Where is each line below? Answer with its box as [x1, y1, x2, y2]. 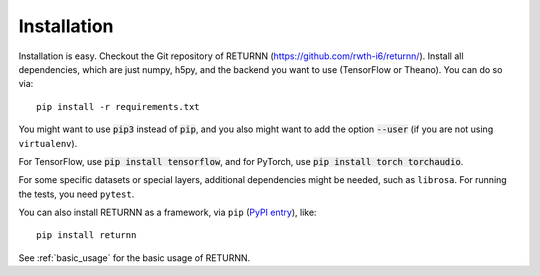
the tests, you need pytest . [18, 188, 135, 200]
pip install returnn [36, 230, 137, 241]
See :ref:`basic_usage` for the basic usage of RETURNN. [18, 251, 251, 264]
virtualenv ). [18, 137, 78, 149]
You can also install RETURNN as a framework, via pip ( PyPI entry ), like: [18, 206, 317, 219]
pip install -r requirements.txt [36, 101, 200, 112]
